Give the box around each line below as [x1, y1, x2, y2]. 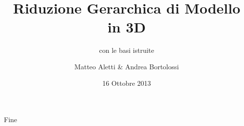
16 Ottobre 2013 [102, 78, 151, 88]
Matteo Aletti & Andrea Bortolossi [74, 61, 179, 71]
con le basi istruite [99, 45, 154, 55]
